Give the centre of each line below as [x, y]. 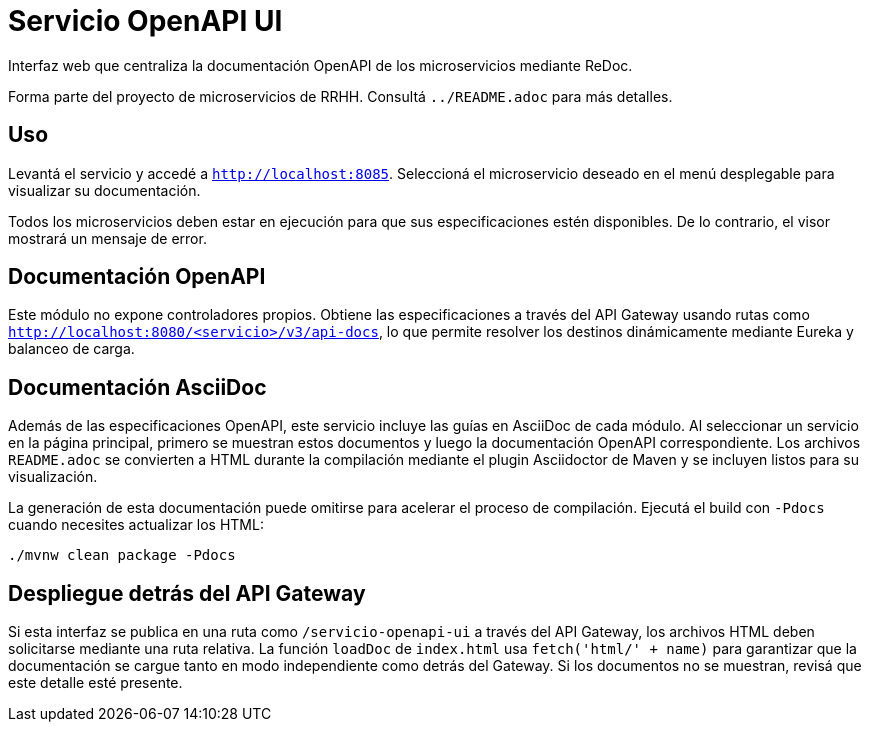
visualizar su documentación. [104, 190]
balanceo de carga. [71, 349]
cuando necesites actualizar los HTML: [136, 525]
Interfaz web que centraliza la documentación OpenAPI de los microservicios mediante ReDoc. [320, 65]
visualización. [53, 477]
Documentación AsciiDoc [137, 387]
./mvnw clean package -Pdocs [122, 555]
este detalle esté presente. [95, 683]
